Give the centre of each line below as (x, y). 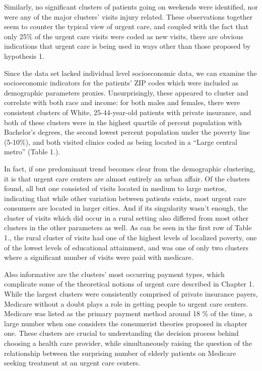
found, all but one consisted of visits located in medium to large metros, (115, 188)
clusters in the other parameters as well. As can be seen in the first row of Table (128, 227)
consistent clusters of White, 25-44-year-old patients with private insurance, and (128, 112)
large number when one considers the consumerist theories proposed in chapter (126, 323)
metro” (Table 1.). (32, 152)
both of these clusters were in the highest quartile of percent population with (123, 122)
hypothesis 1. (24, 56)
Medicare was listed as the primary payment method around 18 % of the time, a (128, 313)
